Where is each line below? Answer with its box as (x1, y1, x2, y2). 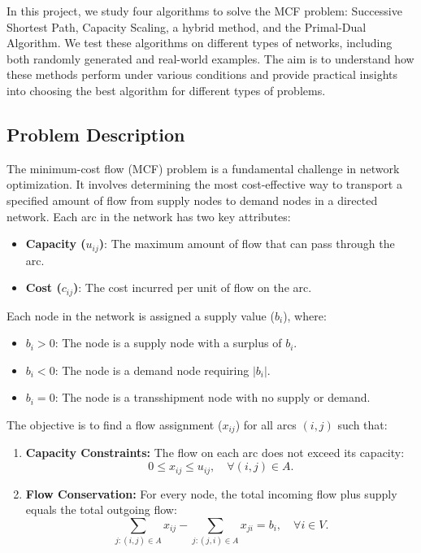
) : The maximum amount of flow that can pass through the (98, 235, 395, 252)
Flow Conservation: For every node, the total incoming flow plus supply (25, 485, 397, 502)
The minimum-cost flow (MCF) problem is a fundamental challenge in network (7, 159, 400, 176)
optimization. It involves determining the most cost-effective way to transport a (7, 176, 402, 193)
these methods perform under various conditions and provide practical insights (7, 66, 398, 83)
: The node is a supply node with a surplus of (54, 334, 282, 351)
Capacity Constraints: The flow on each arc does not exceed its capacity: (25, 444, 405, 461)
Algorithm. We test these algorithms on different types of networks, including (7, 34, 393, 51)
